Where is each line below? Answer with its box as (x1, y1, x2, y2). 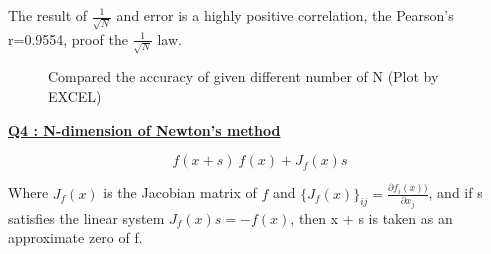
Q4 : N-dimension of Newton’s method (8, 119, 281, 140)
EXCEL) (48, 86, 102, 106)
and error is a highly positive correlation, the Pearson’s (116, 5, 454, 25)
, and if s (428, 182, 483, 203)
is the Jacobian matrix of (103, 182, 257, 203)
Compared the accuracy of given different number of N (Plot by (48, 66, 439, 87)
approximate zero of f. (8, 227, 143, 248)
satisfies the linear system (8, 207, 165, 228)
